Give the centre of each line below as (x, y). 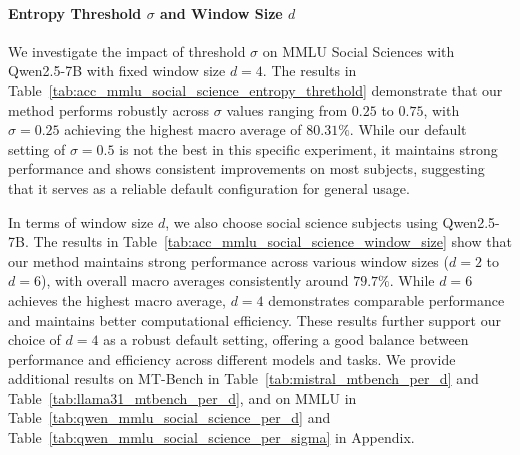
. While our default (408, 129)
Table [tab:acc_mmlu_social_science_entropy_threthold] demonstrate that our (255, 89)
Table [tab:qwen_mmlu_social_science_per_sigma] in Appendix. (211, 437)
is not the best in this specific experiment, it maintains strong (308, 148)
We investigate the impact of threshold (127, 50)
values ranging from (287, 109)
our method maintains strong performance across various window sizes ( (228, 260)
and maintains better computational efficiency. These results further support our (254, 319)
